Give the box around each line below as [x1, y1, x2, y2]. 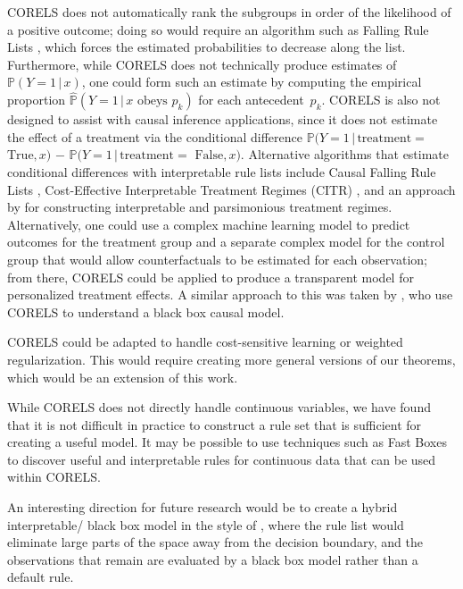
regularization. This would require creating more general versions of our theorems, [7, 349, 456, 368]
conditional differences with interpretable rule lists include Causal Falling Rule [7, 162, 436, 181]
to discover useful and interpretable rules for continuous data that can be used [7, 450, 436, 468]
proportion [7, 90, 66, 109]
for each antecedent [198, 90, 304, 109]
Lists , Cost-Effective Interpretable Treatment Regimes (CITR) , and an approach [7, 180, 456, 198]
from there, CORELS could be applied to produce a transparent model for [7, 267, 414, 286]
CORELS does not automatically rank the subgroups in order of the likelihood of [7, 3, 451, 21]
